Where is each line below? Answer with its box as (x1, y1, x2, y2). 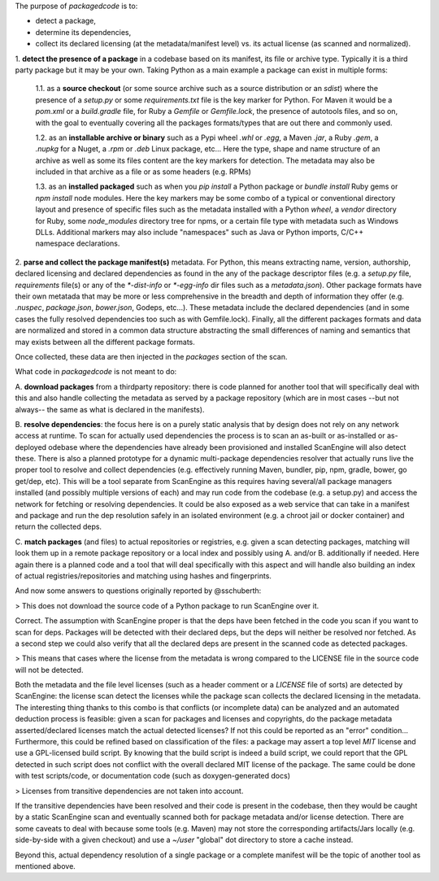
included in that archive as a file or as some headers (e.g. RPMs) (35, 167, 252, 177)
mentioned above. (15, 861, 76, 870)
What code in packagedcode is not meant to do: (15, 367, 177, 377)
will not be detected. (15, 665, 84, 674)
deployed (15, 442, 47, 451)
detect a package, (35, 16, 97, 26)
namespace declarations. (35, 238, 120, 248)
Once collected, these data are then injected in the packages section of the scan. (15, 351, 288, 361)
